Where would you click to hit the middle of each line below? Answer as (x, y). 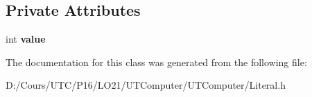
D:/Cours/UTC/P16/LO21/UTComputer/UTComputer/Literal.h (146, 85)
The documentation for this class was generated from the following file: (156, 62)
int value (26, 39)
